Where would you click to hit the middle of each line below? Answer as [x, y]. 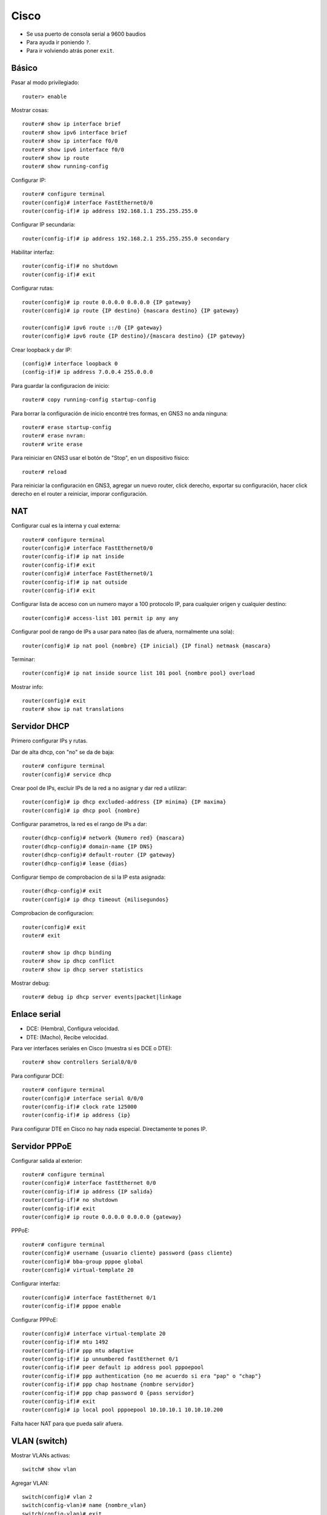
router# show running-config [65, 166]
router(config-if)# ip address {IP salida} [88, 1191]
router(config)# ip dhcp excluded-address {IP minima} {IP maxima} [124, 802]
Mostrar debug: [31, 983]
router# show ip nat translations [73, 709]
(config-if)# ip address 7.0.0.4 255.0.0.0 [88, 372]
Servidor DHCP [40, 726]
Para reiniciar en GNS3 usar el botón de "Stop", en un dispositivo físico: [101, 458]
